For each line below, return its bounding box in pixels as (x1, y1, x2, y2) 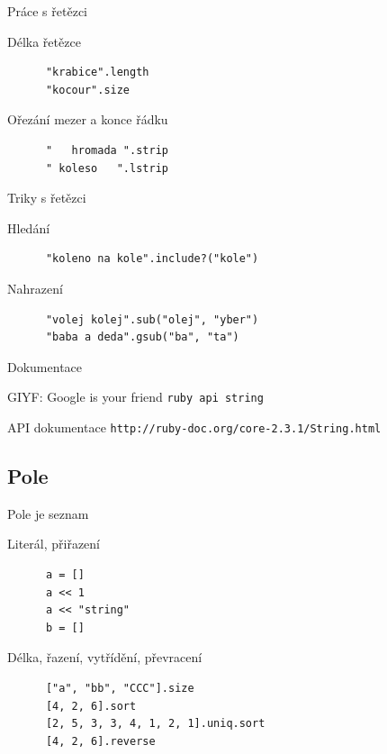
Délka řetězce (7, 32, 81, 50)
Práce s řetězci (7, 2, 87, 20)
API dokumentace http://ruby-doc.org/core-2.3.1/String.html (7, 417, 382, 436)
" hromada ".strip (45, 143, 168, 157)
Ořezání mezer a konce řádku (7, 110, 168, 129)
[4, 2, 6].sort (45, 699, 137, 713)
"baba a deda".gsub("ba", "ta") (45, 331, 239, 344)
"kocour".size (45, 83, 130, 96)
